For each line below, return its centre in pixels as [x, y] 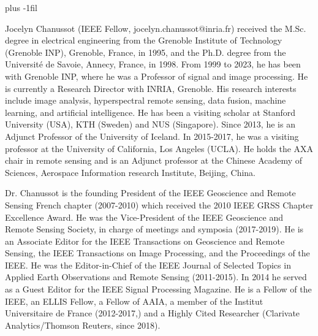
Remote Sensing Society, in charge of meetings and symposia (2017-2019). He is [154, 229]
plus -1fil [21, 7]
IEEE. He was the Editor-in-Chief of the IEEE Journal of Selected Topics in [148, 265]
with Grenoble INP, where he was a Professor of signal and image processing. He [157, 76]
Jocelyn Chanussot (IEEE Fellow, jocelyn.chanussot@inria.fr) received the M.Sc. [156, 28]
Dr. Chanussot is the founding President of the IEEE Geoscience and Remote [150, 193]
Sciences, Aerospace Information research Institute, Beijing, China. [130, 172]
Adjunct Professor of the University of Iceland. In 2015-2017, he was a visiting [152, 136]
